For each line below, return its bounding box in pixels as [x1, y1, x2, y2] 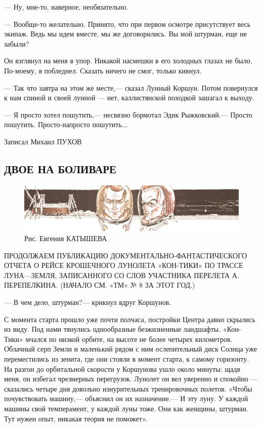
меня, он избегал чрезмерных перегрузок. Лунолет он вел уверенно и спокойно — [4, 373, 258, 384]
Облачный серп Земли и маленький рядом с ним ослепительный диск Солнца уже [4, 343, 257, 354]
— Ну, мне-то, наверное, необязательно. [4, 2, 128, 12]
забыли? [4, 38, 29, 49]
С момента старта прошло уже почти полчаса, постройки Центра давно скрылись [4, 314, 255, 324]
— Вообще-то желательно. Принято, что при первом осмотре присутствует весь [4, 18, 251, 29]
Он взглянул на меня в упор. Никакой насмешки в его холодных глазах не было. [4, 55, 252, 66]
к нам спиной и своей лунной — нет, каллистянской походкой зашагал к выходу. [4, 92, 254, 103]
